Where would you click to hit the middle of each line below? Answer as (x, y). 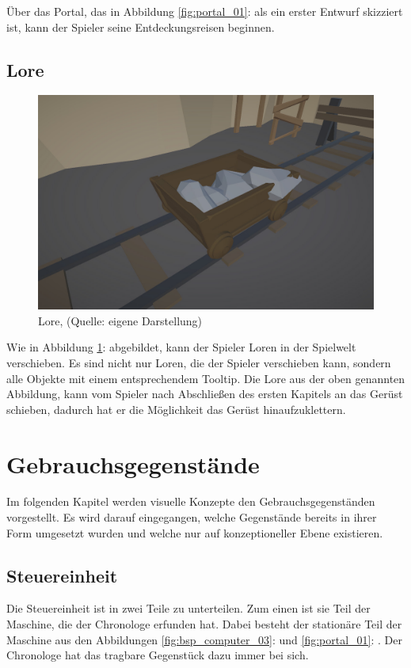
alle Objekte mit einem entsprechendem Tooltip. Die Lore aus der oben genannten (206, 378)
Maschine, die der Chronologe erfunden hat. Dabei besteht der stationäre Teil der (204, 624)
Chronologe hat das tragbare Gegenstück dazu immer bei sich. (158, 655)
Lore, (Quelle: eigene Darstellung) (120, 320)
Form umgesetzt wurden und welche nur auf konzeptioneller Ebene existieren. (195, 532)
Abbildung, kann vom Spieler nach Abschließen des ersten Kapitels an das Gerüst (205, 394)
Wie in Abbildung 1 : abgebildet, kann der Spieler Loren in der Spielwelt (181, 347)
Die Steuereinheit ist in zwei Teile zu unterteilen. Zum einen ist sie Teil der (188, 608)
